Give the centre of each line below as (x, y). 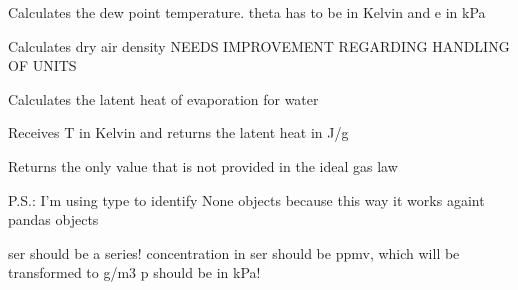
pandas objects (53, 219)
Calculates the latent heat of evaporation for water (163, 98)
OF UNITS (42, 65)
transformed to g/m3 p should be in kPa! (134, 272)
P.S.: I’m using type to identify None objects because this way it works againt (246, 199)
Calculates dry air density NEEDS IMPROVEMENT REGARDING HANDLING (259, 45)
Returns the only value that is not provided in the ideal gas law (203, 165)
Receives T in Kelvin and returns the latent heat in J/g (178, 132)
